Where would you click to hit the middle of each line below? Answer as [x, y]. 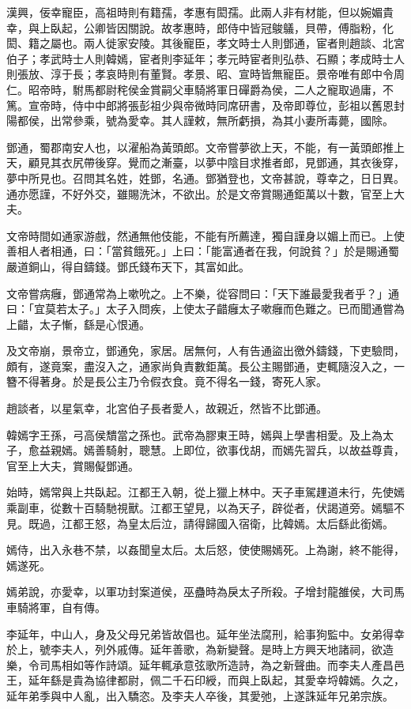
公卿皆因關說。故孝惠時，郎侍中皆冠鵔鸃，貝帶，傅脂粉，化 [238, 27]
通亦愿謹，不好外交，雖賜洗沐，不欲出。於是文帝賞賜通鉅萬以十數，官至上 [200, 193]
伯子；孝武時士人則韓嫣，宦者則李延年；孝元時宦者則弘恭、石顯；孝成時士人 [205, 58]
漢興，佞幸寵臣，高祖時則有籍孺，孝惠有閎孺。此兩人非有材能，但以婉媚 [194, 12]
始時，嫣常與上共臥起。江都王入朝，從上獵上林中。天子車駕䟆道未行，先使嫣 [205, 492]
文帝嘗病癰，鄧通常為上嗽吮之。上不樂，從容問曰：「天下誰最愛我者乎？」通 [203, 293]
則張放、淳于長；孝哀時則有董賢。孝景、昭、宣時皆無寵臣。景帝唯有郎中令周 [205, 74]
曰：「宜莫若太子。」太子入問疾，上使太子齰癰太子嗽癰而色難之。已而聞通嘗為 [205, 309]
